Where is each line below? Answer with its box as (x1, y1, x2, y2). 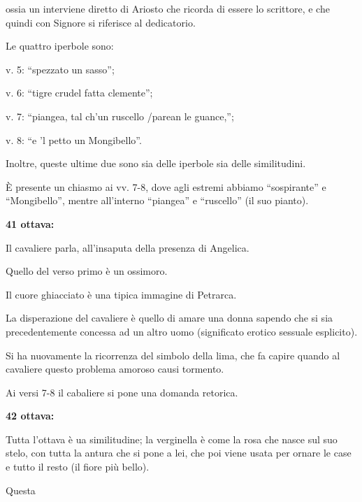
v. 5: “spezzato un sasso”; (6, 62, 115, 76)
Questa (6, 482, 36, 497)
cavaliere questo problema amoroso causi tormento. (6, 361, 224, 376)
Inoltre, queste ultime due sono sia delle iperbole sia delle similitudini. (6, 156, 306, 171)
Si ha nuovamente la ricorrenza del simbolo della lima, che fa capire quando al (6, 347, 340, 362)
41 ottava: (6, 216, 55, 231)
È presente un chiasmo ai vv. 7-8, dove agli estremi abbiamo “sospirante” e (6, 179, 326, 194)
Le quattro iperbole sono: (6, 38, 114, 53)
